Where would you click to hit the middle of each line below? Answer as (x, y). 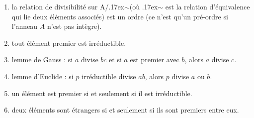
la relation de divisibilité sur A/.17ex (68, 6)
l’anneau (25, 26)
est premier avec (155, 59)
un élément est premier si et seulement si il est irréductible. (102, 93)
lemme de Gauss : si (42, 59)
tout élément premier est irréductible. (69, 43)
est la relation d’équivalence (208, 6)
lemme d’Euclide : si (42, 76)
